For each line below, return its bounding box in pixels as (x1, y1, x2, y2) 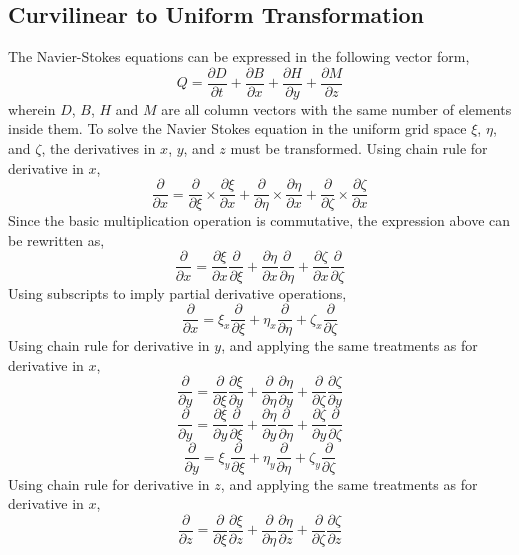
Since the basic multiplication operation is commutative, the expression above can (8, 210, 511, 231)
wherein (8, 98, 56, 119)
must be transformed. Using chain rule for (230, 138, 488, 159)
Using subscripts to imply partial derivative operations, (8, 282, 347, 303)
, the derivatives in (41, 138, 156, 159)
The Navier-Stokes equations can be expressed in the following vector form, (8, 46, 470, 67)
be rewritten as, (8, 229, 105, 250)
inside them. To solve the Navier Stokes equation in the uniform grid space (8, 118, 467, 139)
